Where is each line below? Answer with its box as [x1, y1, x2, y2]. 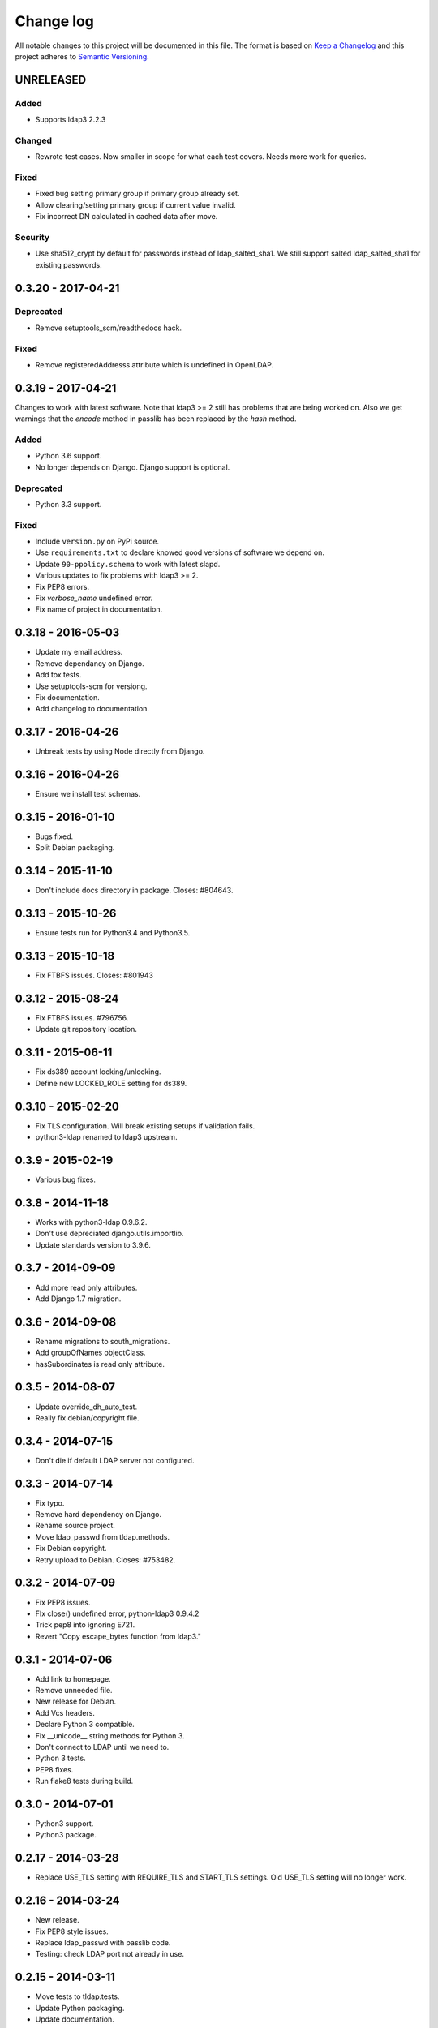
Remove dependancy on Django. [35, 658, 145, 668]
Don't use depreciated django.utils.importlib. [35, 1229, 184, 1239]
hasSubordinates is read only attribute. [35, 1359, 165, 1368]
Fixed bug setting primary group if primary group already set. [35, 189, 240, 199]
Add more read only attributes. [35, 1283, 138, 1292]
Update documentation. [35, 2014, 115, 2024]
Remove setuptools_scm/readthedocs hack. [35, 323, 182, 333]
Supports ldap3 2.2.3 [35, 114, 106, 125]
